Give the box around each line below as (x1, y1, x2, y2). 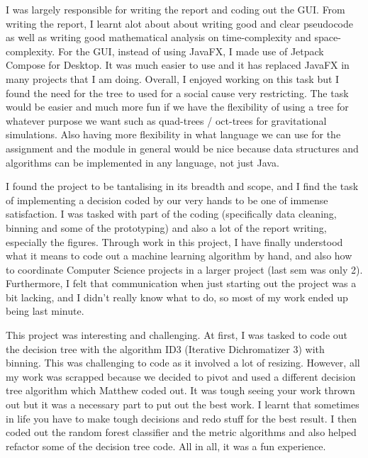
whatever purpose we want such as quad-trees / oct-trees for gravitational (6, 113, 327, 128)
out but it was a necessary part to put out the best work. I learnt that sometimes (6, 397, 359, 412)
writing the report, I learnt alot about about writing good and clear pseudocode (6, 16, 353, 30)
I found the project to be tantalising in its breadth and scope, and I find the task (6, 179, 359, 194)
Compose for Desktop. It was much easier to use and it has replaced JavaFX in (6, 57, 350, 72)
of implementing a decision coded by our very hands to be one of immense (6, 192, 328, 207)
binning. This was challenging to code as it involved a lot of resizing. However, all (6, 355, 360, 370)
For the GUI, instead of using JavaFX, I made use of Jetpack (57, 43, 324, 58)
